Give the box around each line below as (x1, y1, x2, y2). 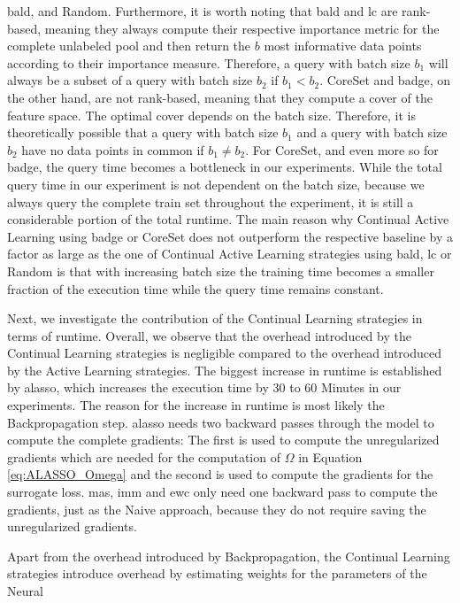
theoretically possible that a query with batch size (7, 123, 279, 142)
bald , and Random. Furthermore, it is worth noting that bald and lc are (7, 2, 398, 19)
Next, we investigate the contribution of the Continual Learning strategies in (7, 309, 423, 328)
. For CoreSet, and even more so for (245, 140, 439, 158)
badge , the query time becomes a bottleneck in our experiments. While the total (7, 158, 442, 176)
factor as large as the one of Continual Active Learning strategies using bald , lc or (7, 244, 452, 263)
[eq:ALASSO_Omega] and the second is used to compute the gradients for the (7, 465, 433, 483)
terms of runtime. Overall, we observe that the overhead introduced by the (7, 326, 411, 344)
